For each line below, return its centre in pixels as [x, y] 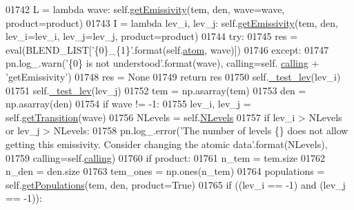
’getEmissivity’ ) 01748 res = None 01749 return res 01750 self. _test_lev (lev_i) [173, 76]
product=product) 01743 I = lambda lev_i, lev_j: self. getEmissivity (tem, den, [172, 22]
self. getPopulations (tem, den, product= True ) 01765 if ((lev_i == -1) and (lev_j [176, 184]
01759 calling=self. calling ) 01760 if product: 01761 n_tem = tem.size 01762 [166, 157]
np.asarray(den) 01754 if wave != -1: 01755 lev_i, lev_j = [128, 104]
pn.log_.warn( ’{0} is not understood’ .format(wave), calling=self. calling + [163, 63]
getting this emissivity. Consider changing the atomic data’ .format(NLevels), [167, 144]
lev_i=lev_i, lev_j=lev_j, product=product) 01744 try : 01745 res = [152, 36]
